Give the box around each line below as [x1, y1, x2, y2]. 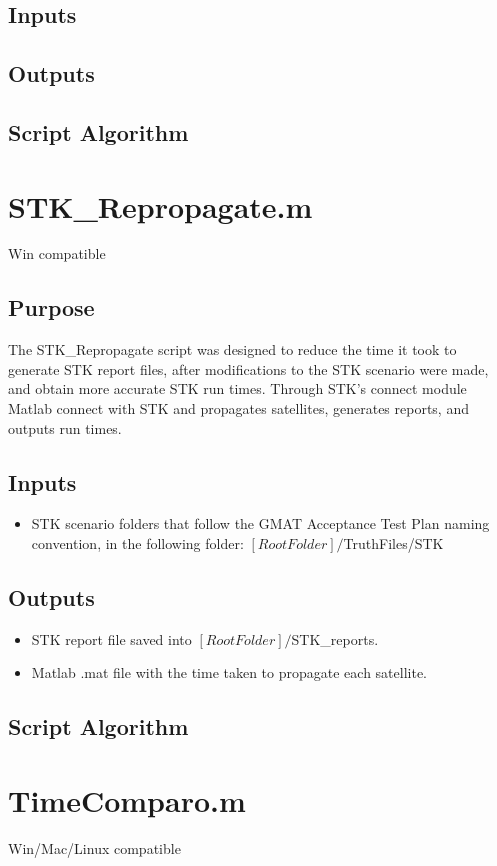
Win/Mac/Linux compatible [8, 837, 181, 858]
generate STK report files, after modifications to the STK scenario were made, [8, 358, 489, 379]
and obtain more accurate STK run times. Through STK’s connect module [8, 378, 467, 399]
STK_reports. [291, 628, 379, 649]
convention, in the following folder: [31, 533, 244, 554]
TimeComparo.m [8, 779, 246, 820]
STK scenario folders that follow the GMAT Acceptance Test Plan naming [31, 513, 490, 534]
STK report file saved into [31, 628, 192, 649]
